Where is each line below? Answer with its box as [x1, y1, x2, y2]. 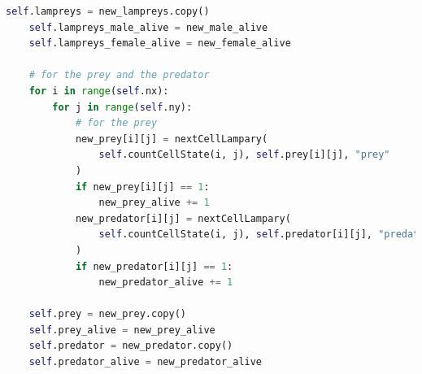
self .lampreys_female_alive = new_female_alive [28, 37, 291, 50]
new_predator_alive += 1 [98, 276, 233, 289]
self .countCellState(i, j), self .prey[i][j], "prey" [98, 149, 390, 161]
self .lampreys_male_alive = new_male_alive [28, 21, 268, 33]
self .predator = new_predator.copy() [28, 340, 233, 352]
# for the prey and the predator [28, 69, 210, 81]
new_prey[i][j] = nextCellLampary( [75, 133, 268, 145]
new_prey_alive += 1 [98, 197, 210, 209]
